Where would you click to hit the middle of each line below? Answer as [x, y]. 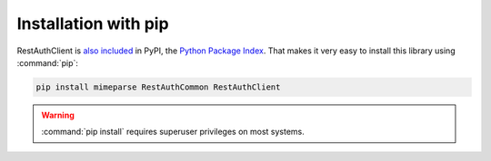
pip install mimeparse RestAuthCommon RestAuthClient [158, 87]
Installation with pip [93, 24]
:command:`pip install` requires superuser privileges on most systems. [173, 132]
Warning [58, 115]
